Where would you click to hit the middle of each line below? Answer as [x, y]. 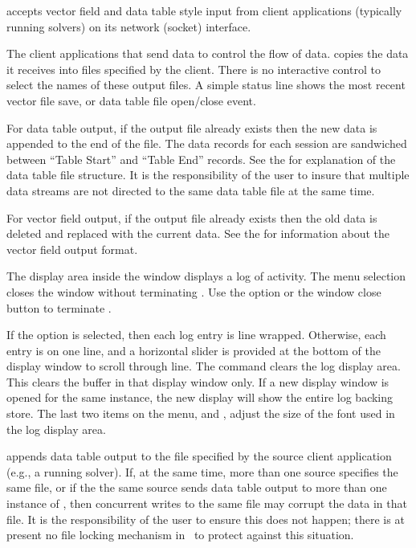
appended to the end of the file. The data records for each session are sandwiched [207, 143]
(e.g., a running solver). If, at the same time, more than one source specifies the [202, 471]
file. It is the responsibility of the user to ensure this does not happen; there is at [206, 519]
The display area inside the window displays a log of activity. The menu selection [206, 276]
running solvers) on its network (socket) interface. [129, 26]
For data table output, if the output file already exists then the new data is [192, 127]
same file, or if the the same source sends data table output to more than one [197, 487]
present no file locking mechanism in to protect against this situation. [180, 535]
